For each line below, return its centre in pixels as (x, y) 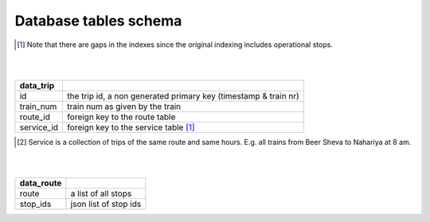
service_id (39, 127)
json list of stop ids (106, 204)
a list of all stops (101, 193)
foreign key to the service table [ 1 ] (131, 127)
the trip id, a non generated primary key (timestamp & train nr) (184, 95)
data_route (41, 183)
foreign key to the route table (121, 117)
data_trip (37, 85)
